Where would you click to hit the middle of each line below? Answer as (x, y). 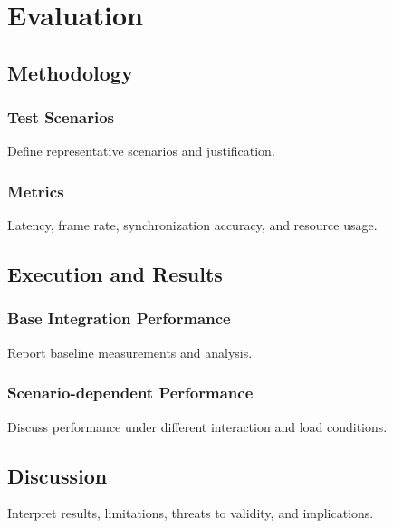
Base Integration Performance (119, 318)
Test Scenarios (61, 117)
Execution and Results (115, 274)
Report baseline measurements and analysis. (130, 352)
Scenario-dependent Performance (130, 393)
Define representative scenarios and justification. (141, 151)
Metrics (36, 191)
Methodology (70, 72)
